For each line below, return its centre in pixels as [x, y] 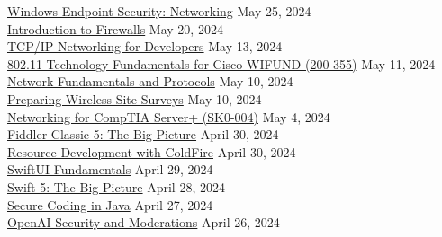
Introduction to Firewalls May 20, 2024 [115, 28]
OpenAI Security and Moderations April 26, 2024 [144, 222]
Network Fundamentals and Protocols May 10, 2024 [150, 81]
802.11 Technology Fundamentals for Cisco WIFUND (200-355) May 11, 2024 [221, 63]
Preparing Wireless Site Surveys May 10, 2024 [135, 98]
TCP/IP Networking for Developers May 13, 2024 [145, 46]
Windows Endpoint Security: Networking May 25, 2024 [159, 11]
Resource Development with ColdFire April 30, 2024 [152, 151]
